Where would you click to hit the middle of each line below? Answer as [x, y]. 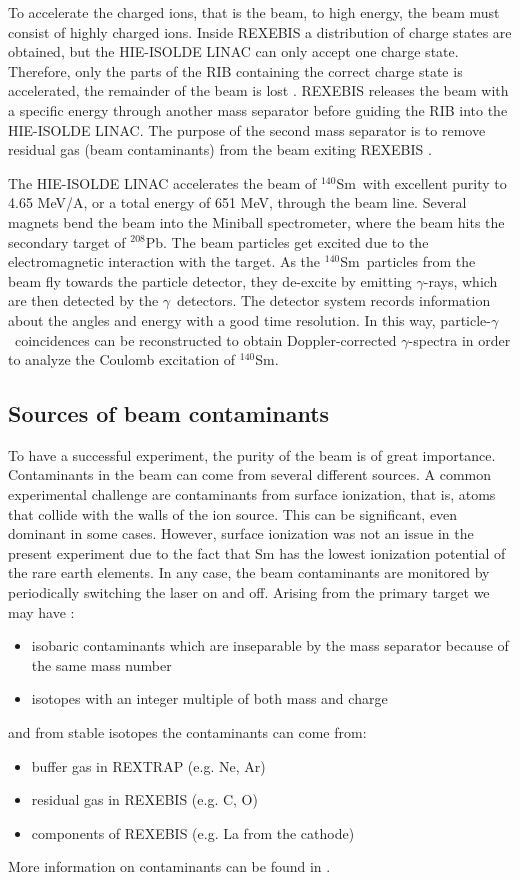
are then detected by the [83, 300]
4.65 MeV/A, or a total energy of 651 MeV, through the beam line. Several [237, 202]
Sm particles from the [408, 261]
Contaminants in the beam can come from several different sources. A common [249, 474]
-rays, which [460, 280]
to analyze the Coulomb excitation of [122, 359]
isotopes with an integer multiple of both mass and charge [209, 698]
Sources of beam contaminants [169, 413]
